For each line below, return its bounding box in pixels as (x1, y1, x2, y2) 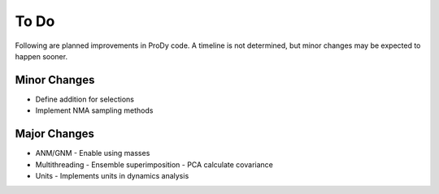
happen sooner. (15, 51, 68, 61)
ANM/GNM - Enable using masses (35, 149, 150, 158)
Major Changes (15, 127, 95, 141)
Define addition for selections (35, 94, 134, 104)
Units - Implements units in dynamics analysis (35, 170, 189, 180)
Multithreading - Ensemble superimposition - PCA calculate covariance (35, 159, 274, 170)
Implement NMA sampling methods (35, 106, 154, 115)
